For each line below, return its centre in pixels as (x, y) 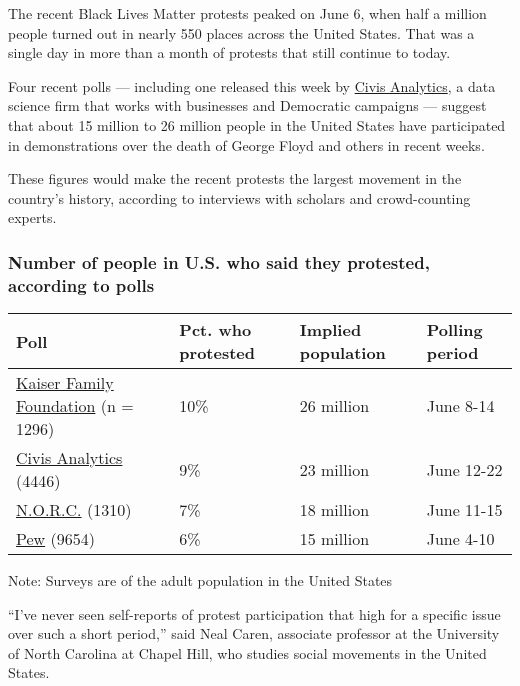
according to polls (81, 284)
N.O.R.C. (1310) (74, 510)
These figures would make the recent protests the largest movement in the (235, 178)
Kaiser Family (65, 383)
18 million (334, 510)
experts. (32, 217)
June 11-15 (464, 510)
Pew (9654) (55, 539)
